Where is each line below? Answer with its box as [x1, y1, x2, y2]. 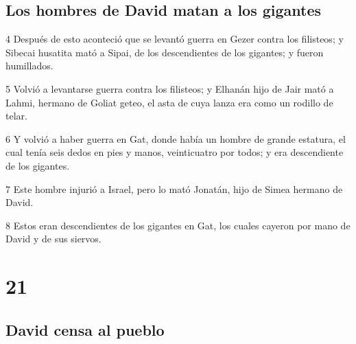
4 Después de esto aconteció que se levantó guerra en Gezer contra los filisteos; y [5, 32, 344, 46]
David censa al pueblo [5, 319, 165, 340]
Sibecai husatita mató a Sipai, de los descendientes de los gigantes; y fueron [5, 45, 324, 59]
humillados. [5, 58, 54, 73]
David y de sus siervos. [5, 231, 102, 246]
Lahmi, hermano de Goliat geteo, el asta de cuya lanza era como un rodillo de [5, 95, 333, 109]
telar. [5, 108, 27, 123]
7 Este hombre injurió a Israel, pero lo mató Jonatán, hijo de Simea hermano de [5, 181, 343, 196]
